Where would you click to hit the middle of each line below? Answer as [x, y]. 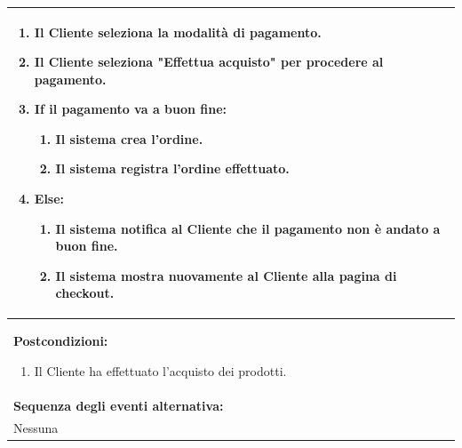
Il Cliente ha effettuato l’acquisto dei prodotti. [160, 370]
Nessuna [36, 427]
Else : [49, 199]
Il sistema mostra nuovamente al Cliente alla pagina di [226, 275]
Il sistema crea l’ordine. [129, 138]
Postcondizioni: [61, 341]
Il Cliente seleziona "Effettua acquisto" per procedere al [209, 62]
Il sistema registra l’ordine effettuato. [172, 168]
